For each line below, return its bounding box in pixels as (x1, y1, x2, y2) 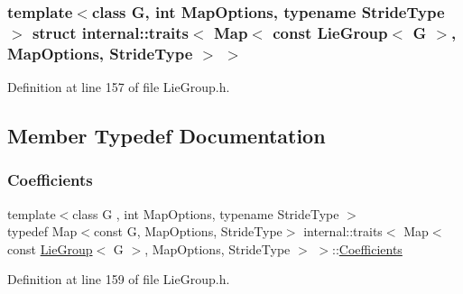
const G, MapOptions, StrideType (94, 222, 282, 241)
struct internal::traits (32, 21, 190, 43)
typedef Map (7, 222, 78, 241)
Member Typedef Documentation (7, 122, 326, 150)
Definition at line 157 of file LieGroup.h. (7, 78, 230, 96)
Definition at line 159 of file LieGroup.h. (7, 270, 230, 289)
